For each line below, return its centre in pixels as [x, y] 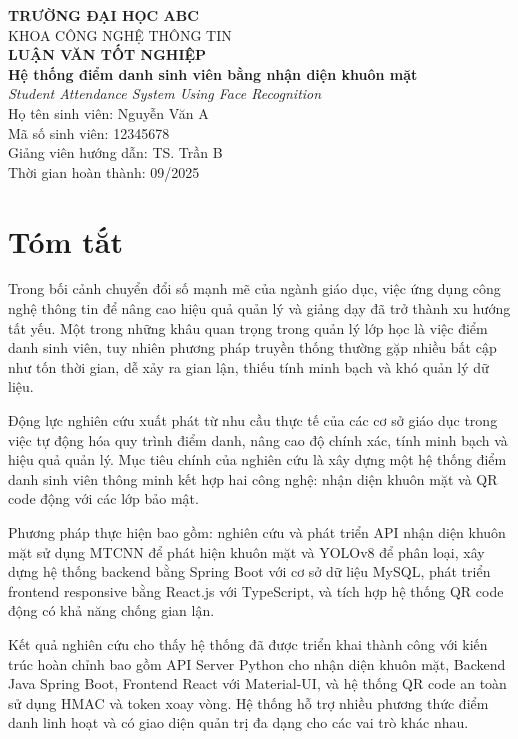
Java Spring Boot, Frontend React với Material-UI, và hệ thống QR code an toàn [257, 683]
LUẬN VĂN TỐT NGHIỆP [107, 54]
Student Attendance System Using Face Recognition [165, 93]
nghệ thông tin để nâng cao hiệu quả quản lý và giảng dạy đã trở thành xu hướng [259, 308]
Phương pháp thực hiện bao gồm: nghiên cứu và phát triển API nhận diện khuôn [257, 532]
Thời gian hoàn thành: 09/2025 [104, 171]
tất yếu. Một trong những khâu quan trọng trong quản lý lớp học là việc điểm [248, 327]
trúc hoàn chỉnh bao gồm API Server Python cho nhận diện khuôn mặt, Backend [257, 663]
